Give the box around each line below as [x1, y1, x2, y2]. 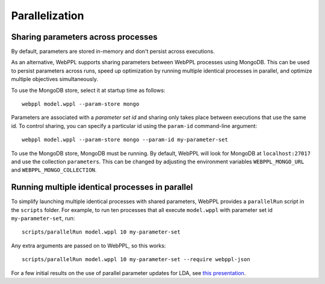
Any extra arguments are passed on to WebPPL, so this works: [11, 242, 166, 249]
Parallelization [11, 9, 84, 22]
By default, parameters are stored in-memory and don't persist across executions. [11, 48, 215, 55]
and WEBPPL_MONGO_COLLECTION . [11, 166, 97, 174]
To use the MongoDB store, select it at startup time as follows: [11, 86, 166, 94]
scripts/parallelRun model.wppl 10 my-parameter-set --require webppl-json [22, 256, 250, 263]
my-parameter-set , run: [11, 215, 75, 222]
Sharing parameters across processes [11, 32, 158, 42]
